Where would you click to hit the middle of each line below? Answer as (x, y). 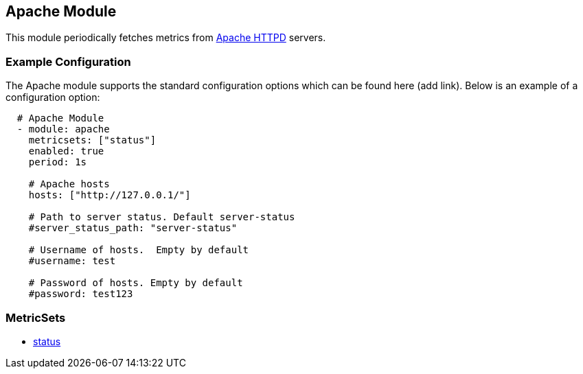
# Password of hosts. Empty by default (136, 283)
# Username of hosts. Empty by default (139, 250)
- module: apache (63, 129)
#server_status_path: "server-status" (133, 228)
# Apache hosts (69, 184)
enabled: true (66, 151)
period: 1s (58, 162)
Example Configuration (68, 61)
